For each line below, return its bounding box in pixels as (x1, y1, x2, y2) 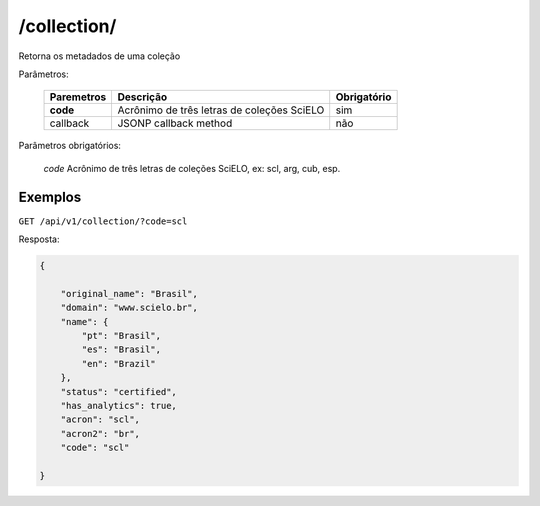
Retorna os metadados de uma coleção (18, 50, 181, 62)
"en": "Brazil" (81, 358, 157, 369)
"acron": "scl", (60, 414, 140, 425)
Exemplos (18, 188, 82, 205)
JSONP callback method (117, 116, 233, 130)
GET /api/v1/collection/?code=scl (18, 215, 188, 227)
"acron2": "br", (60, 428, 140, 439)
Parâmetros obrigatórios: (18, 140, 122, 152)
